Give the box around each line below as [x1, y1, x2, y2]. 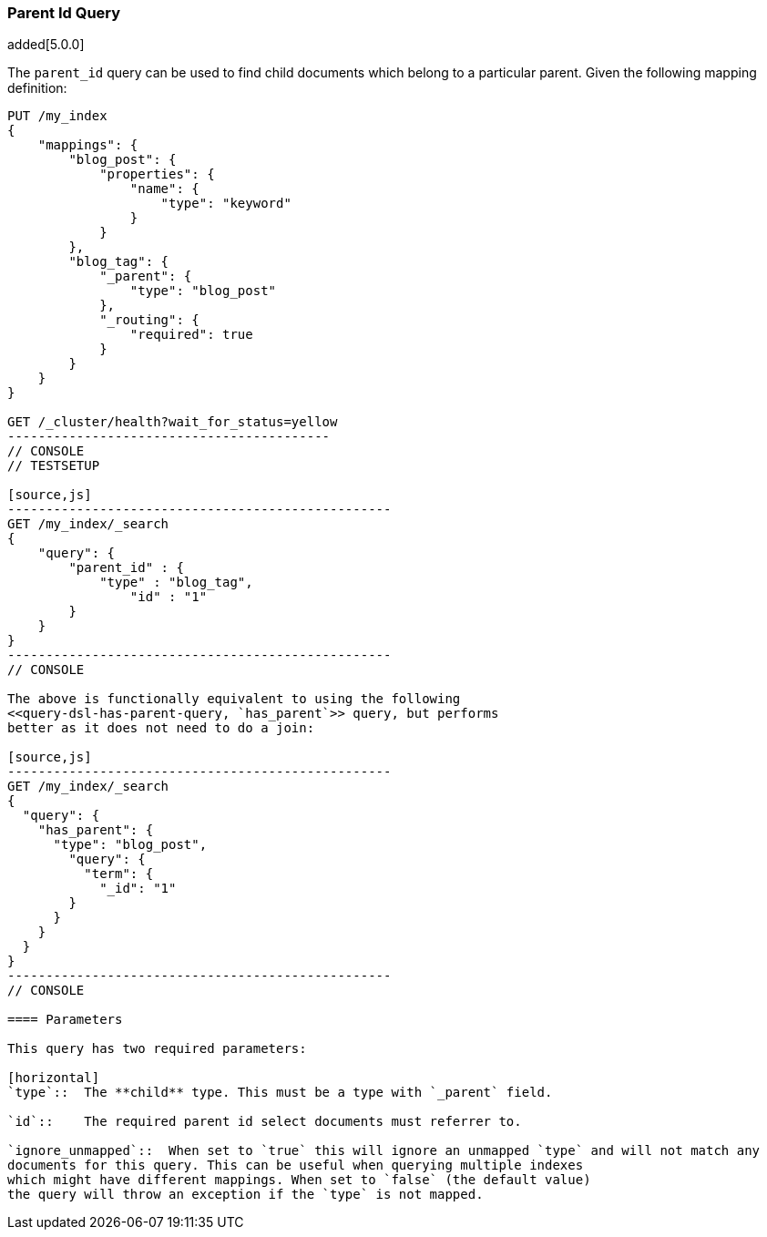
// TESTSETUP [7, 458, 100, 474]
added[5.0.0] [7, 36, 85, 53]
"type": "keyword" [160, 196, 291, 211]
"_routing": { [99, 312, 199, 328]
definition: [7, 80, 67, 97]
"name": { [129, 181, 199, 197]
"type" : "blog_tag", [99, 575, 253, 590]
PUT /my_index [7, 108, 107, 124]
